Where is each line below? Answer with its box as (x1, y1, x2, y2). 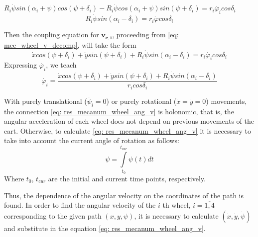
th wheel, (162, 200, 191, 210)
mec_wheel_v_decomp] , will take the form (4, 39, 136, 50)
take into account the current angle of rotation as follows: (4, 135, 179, 146)
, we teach (46, 60, 77, 70)
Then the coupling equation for (4, 29, 99, 40)
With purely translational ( (4, 95, 87, 106)
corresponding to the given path (4, 210, 102, 221)
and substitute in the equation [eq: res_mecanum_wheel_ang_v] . (4, 223, 206, 233)
